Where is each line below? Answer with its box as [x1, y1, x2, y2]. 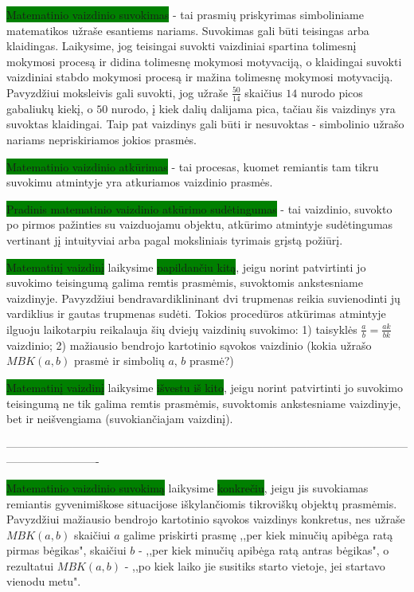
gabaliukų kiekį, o [6, 100, 93, 116]
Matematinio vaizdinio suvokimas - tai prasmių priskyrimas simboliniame [6, 6, 364, 22]
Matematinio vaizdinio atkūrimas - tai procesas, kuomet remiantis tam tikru [6, 158, 379, 174]
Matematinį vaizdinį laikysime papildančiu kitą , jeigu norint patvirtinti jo [6, 258, 366, 275]
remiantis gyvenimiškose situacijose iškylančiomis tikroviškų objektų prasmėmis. [6, 495, 397, 512]
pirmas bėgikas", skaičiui [6, 542, 127, 559]
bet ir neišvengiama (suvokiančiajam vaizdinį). [6, 410, 233, 427]
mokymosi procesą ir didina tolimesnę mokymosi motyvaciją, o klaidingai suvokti [6, 53, 402, 69]
